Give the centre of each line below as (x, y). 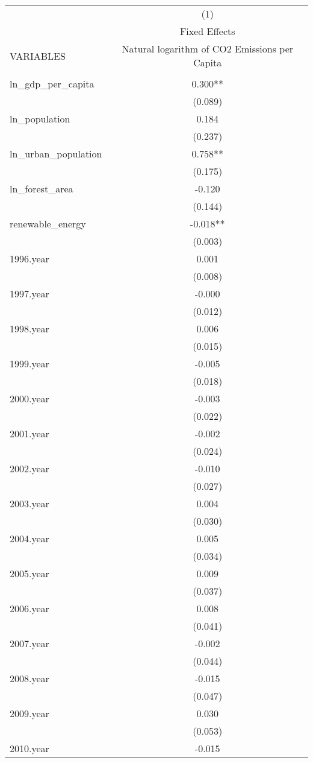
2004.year (29, 538)
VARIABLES (38, 55)
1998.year (29, 328)
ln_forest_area (42, 188)
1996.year (29, 258)
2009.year (29, 713)
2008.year (29, 678)
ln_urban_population (56, 154)
